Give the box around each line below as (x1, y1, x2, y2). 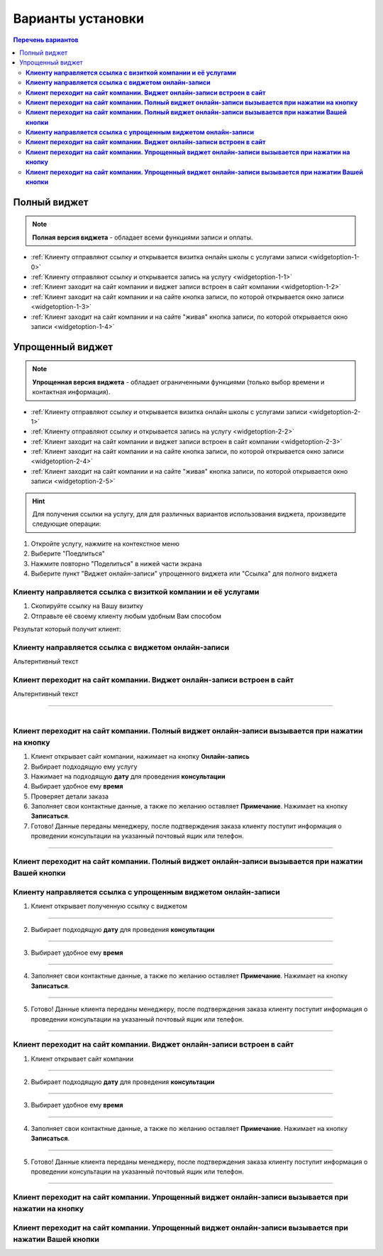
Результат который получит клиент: (13, 624, 121, 633)
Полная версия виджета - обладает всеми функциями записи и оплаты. (32, 233, 253, 242)
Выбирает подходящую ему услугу (30, 762, 138, 771)
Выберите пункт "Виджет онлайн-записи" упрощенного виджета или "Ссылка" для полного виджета (30, 569, 338, 578)
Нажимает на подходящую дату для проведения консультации (30, 772, 226, 781)
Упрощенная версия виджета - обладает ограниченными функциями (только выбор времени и (32, 377, 325, 386)
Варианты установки (13, 11, 145, 26)
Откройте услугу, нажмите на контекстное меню (30, 539, 180, 548)
